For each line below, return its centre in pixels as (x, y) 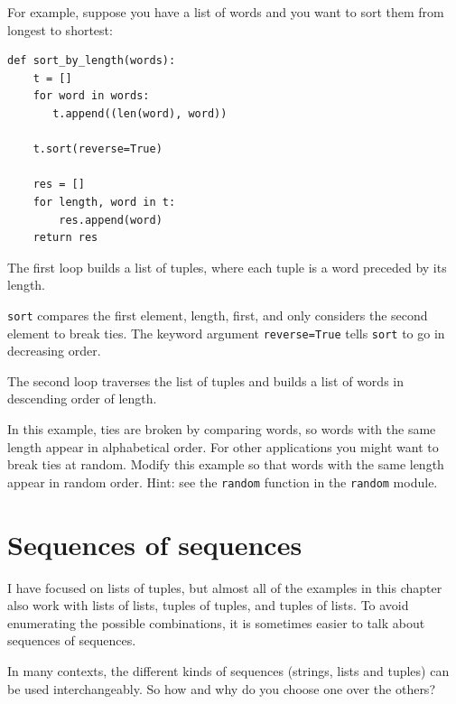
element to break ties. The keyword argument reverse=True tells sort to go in (226, 333)
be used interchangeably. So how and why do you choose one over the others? (221, 688)
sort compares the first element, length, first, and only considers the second (218, 315)
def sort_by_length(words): (92, 61)
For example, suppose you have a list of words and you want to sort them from (226, 12)
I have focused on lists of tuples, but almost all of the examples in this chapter (225, 587)
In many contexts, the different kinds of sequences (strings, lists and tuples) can (228, 670)
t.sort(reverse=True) (98, 149)
